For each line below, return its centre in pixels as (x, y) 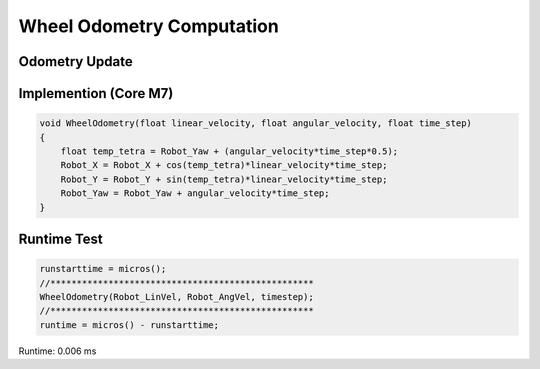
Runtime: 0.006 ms (57, 351)
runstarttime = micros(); (103, 269)
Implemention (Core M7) (96, 93)
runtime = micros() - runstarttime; (129, 324)
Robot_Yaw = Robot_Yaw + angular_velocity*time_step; (195, 193)
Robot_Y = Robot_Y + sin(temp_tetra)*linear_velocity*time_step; (224, 179)
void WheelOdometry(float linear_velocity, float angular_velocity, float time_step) (255, 123)
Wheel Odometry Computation (148, 26)
